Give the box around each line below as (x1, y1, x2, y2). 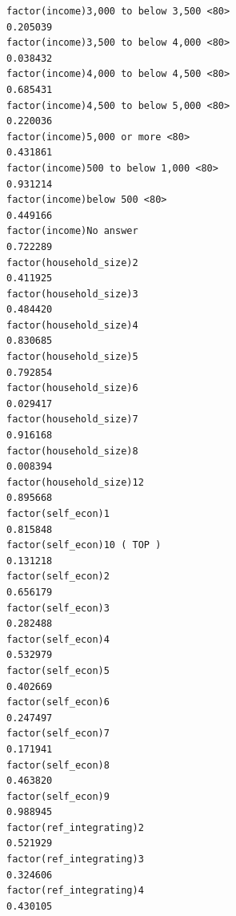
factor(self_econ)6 (6, 696, 110, 708)
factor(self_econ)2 (6, 571, 110, 583)
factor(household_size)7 (6, 414, 138, 426)
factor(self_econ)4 (6, 633, 110, 645)
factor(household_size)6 (6, 382, 138, 394)
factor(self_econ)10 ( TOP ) (6, 539, 162, 551)
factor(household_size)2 (6, 256, 138, 268)
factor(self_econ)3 (6, 602, 110, 614)
